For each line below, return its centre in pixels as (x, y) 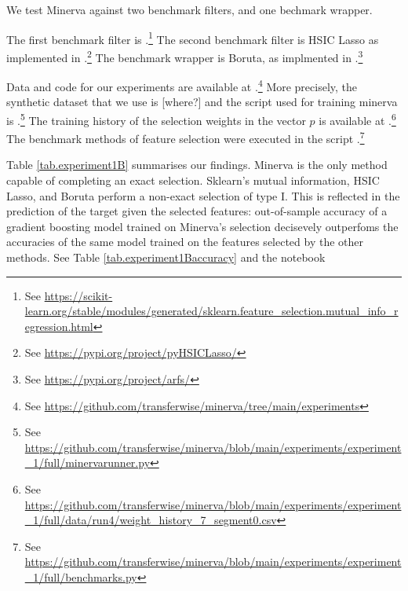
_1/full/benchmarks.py (81, 576)
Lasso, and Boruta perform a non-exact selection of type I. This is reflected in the (203, 195)
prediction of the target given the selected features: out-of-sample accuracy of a (197, 211)
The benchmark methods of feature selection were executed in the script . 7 (186, 137)
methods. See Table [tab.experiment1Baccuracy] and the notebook (166, 257)
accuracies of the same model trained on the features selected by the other (185, 242)
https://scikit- (78, 295)
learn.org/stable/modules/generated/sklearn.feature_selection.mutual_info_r (211, 311)
